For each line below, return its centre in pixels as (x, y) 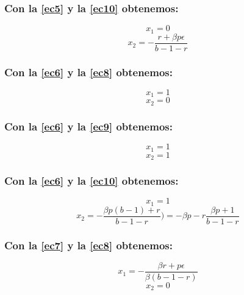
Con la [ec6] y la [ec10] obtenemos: (91, 180)
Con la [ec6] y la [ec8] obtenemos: (88, 72)
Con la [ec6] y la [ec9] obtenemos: (88, 126)
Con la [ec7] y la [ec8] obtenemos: (88, 245)
